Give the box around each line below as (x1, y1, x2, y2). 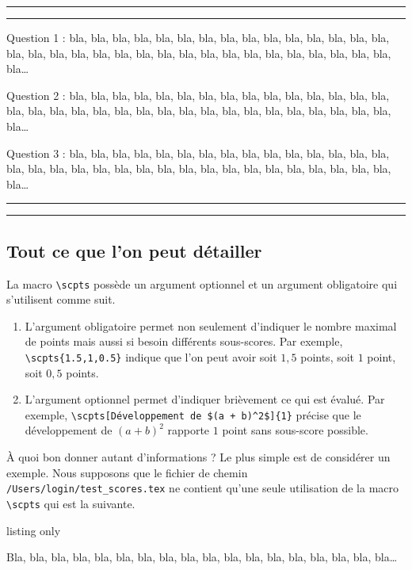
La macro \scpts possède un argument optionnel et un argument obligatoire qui (6, 275, 398, 292)
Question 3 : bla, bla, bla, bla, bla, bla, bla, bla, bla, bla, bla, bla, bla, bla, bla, (6, 144, 390, 161)
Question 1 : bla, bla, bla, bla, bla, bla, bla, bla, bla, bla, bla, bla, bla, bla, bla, (6, 29, 390, 45)
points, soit (300, 348, 355, 365)
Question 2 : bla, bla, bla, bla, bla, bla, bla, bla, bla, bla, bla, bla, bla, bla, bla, (6, 86, 390, 103)
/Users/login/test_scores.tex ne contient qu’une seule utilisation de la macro (6, 480, 399, 496)
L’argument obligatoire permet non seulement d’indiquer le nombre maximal (25, 317, 397, 334)
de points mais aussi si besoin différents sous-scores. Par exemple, (25, 333, 343, 350)
